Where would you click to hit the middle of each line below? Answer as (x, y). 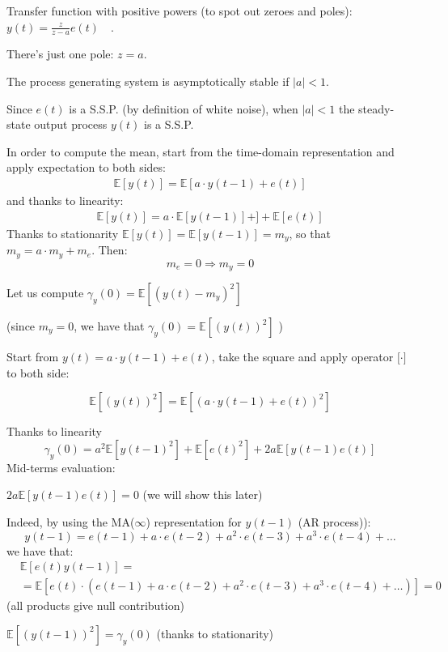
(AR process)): (334, 521)
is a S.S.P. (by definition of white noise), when (184, 108)
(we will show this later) (203, 494)
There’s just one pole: (60, 54)
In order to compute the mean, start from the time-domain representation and (201, 151)
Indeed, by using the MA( (71, 521)
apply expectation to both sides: (86, 167)
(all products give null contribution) (95, 605)
